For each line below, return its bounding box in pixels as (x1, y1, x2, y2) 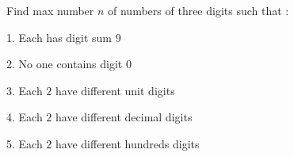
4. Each (6, 109, 43, 125)
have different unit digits (55, 82, 175, 98)
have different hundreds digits (55, 135, 200, 151)
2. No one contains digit (6, 56, 123, 72)
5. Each (6, 135, 43, 151)
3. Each (6, 82, 43, 98)
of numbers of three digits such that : (108, 2, 289, 18)
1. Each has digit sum (6, 29, 112, 45)
